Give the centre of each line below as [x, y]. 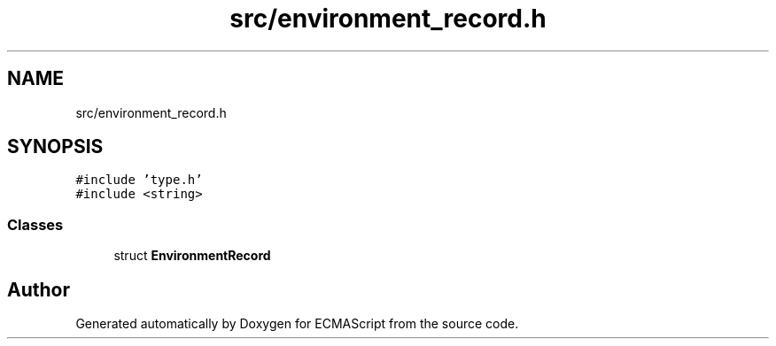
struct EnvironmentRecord [192, 256]
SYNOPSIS [55, 147]
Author [39, 289]
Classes [35, 224]
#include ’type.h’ [139, 180]
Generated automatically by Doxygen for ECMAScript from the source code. [297, 324]
